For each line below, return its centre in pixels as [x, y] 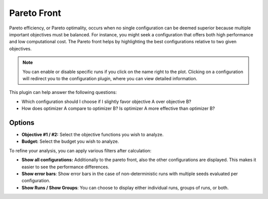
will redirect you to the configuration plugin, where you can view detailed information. [110, 78]
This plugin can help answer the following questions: [63, 93]
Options [22, 123]
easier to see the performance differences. [65, 167]
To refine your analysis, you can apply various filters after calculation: [80, 150]
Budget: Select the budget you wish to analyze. [70, 141]
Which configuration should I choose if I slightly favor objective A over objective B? [106, 101]
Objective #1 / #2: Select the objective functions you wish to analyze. [93, 134]
